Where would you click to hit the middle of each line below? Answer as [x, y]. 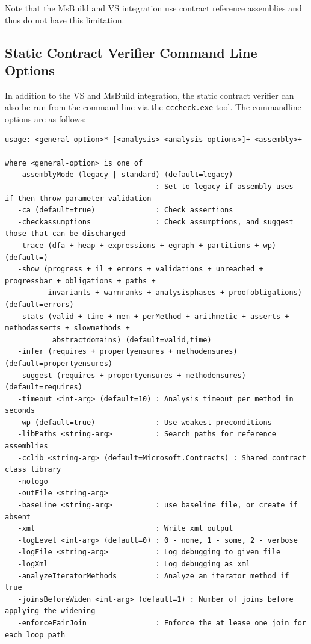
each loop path [35, 635]
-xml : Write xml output [125, 529]
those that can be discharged [65, 234]
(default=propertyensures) [59, 363]
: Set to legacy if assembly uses [224, 187]
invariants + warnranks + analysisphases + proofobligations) [175, 293]
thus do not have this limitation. [65, 20]
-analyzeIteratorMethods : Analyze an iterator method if [153, 576]
